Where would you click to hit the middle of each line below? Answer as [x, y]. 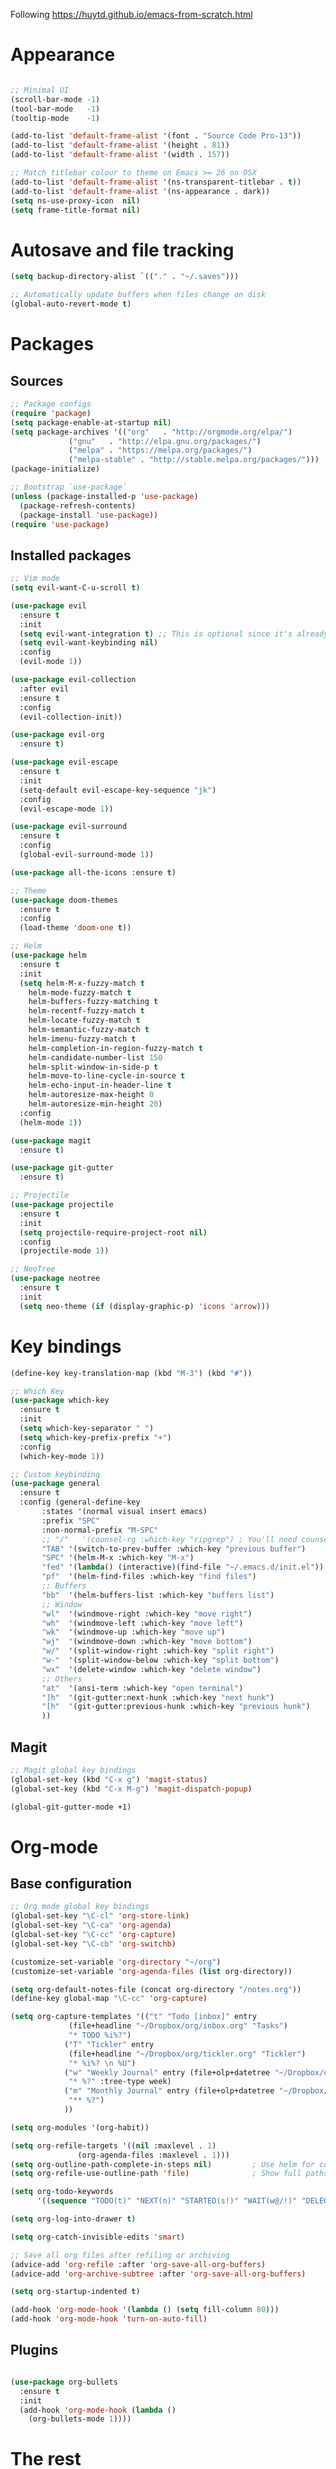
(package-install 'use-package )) [89, 515]
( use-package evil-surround [69, 827]
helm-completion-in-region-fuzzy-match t [115, 1048]
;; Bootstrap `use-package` [69, 487]
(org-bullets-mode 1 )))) [80, 2419]
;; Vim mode [35, 579]
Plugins [34, 2350]
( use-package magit [51, 1140]
